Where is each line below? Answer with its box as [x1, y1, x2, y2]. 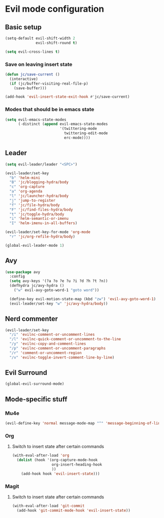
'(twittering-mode [59, 126, 97, 131]
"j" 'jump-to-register [9, 198, 56, 203]
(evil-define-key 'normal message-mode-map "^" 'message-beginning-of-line [5, 421, 163, 426]
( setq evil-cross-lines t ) [5, 49, 60, 54]
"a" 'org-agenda [9, 189, 42, 194]
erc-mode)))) [64, 136, 91, 141]
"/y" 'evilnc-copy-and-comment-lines [9, 341, 86, 346]
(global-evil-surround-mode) [5, 381, 64, 386]
